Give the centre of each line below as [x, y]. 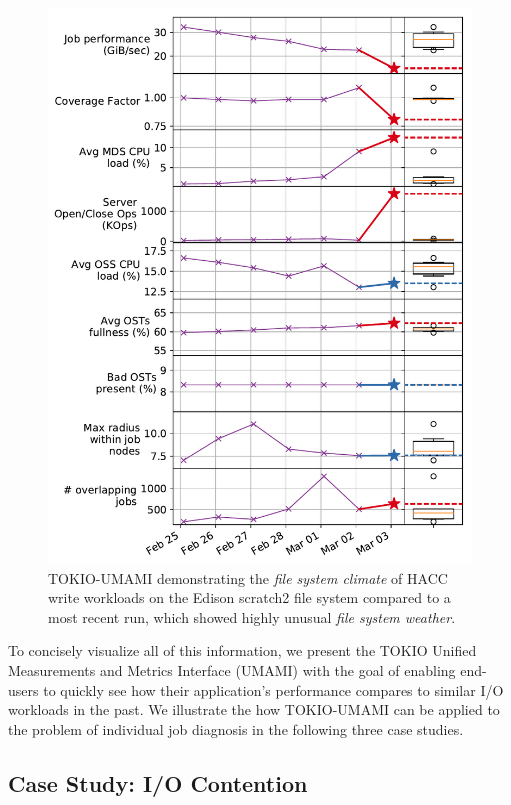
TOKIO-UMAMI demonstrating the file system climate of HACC [248, 577]
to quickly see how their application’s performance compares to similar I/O [273, 689]
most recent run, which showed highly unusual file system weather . [252, 616]
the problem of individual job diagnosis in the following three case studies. [236, 728]
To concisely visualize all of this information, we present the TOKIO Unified [242, 650]
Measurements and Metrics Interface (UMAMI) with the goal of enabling [232, 670]
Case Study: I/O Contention [158, 782]
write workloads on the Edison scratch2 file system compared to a [249, 597]
